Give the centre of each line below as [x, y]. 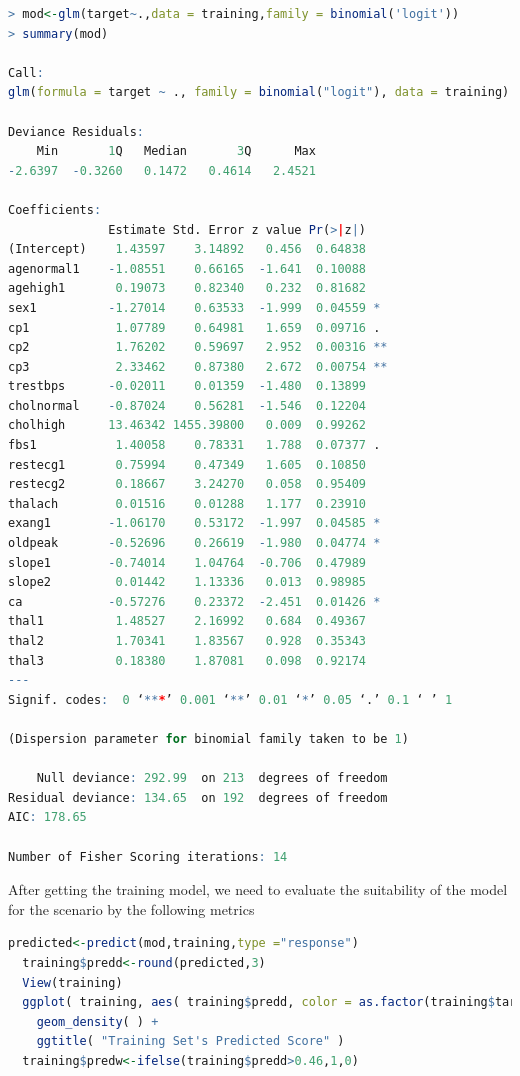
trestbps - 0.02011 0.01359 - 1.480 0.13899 [187, 386]
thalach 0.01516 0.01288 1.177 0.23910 [187, 503]
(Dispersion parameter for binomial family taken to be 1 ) [208, 738]
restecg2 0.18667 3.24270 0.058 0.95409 [187, 484]
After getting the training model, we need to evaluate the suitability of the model [258, 889]
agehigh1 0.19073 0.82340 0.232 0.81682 [187, 288]
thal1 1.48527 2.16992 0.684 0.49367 [187, 621]
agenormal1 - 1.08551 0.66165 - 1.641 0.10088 [187, 268]
